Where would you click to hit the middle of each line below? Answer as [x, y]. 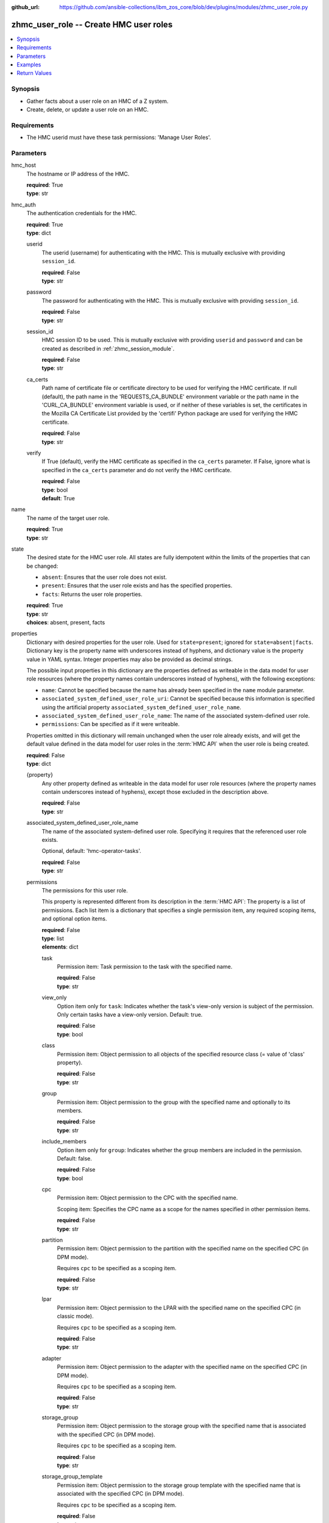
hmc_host [24, 165]
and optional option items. [74, 919]
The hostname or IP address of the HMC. [78, 174]
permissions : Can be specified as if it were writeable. [111, 724]
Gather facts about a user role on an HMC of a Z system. [97, 101]
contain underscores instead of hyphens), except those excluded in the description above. [155, 792]
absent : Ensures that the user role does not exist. [104, 577]
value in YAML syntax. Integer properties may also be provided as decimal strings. [130, 659]
